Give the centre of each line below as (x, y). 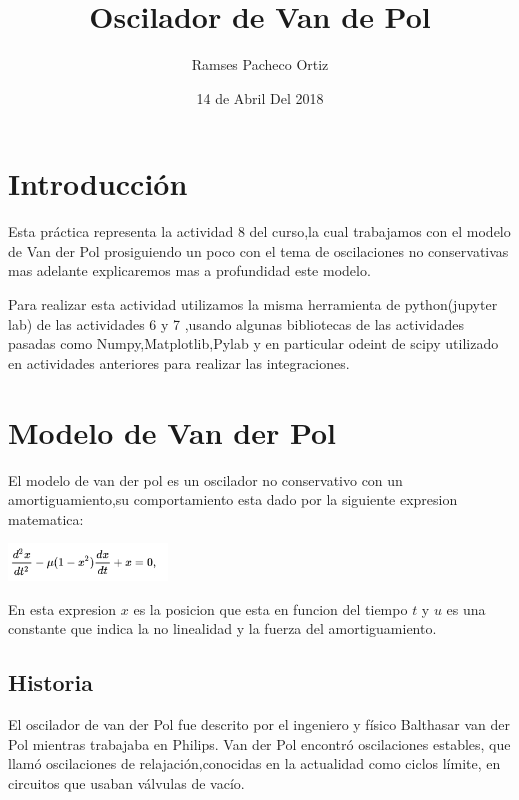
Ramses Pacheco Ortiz (260, 64)
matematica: (46, 518)
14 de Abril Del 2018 (260, 97)
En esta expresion (62, 608)
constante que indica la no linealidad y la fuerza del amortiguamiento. (222, 628)
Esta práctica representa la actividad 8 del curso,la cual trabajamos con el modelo (259, 231)
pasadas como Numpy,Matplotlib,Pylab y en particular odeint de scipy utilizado (253, 343)
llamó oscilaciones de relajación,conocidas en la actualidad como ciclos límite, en (254, 763)
